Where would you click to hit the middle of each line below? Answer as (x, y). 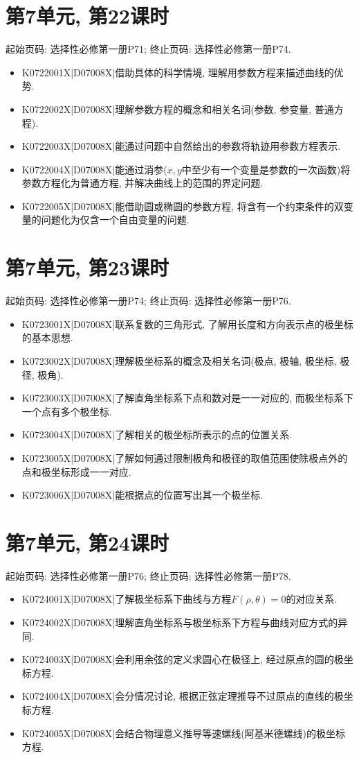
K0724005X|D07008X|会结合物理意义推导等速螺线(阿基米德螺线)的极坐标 (184, 733)
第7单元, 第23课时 (87, 267)
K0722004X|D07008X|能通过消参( (94, 169)
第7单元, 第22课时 (87, 16)
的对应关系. (312, 599)
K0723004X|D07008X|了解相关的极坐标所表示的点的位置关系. (157, 434)
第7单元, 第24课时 (87, 542)
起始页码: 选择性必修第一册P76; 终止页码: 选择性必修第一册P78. (148, 575)
